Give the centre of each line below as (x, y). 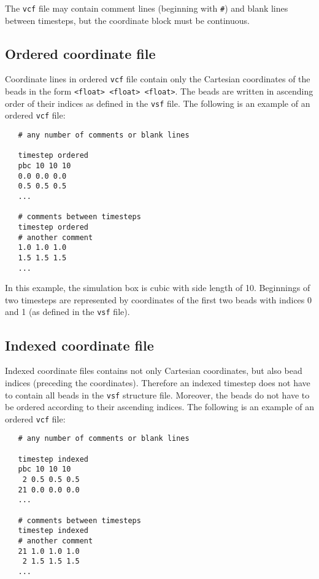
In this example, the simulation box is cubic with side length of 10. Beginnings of (158, 288)
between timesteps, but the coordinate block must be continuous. (127, 20)
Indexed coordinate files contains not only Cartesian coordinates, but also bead (154, 371)
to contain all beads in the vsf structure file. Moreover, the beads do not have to (157, 394)
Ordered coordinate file (80, 53)
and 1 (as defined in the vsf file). (67, 312)
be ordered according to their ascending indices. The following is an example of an (159, 407)
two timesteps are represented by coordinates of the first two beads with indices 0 (159, 299)
